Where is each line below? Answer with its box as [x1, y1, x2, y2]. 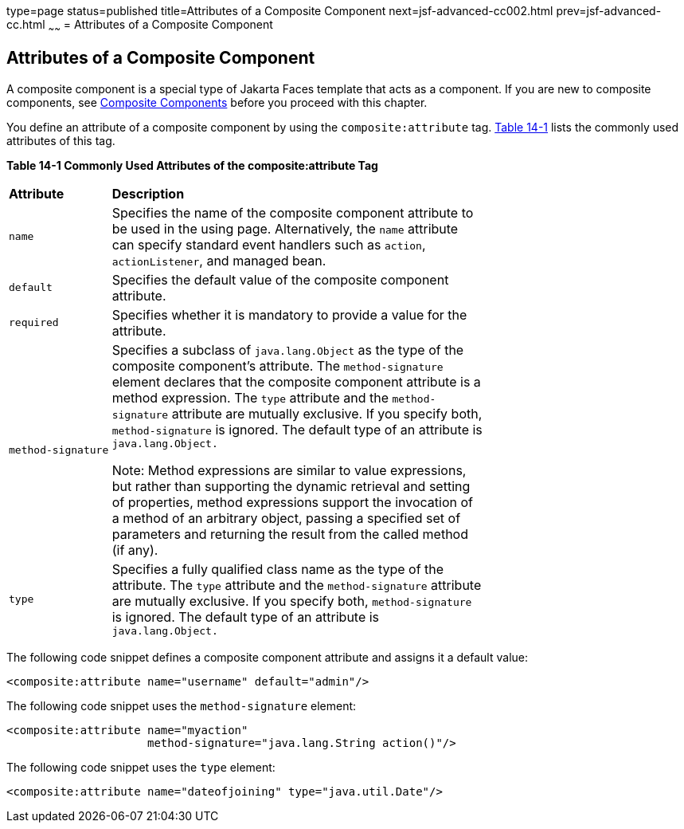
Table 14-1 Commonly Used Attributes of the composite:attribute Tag [6, 158, 378, 172]
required [9, 316, 59, 329]
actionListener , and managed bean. [111, 252, 326, 269]
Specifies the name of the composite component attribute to [111, 204, 474, 221]
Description [111, 185, 185, 202]
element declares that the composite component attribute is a [111, 373, 481, 390]
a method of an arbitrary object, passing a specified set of [111, 509, 461, 526]
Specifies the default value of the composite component [111, 271, 449, 288]
